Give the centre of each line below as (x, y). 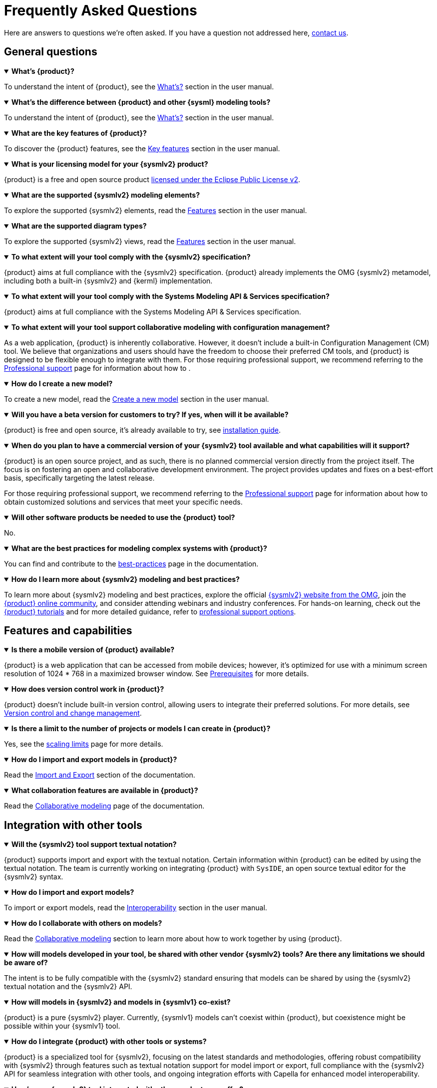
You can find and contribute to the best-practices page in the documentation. (131, 563)
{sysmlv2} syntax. (34, 877)
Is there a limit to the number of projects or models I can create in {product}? (141, 729)
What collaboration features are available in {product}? (105, 791)
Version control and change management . (73, 713)
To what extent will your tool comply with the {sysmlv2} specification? (131, 257)
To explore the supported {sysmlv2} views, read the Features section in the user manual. (150, 241)
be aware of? (26, 963)
